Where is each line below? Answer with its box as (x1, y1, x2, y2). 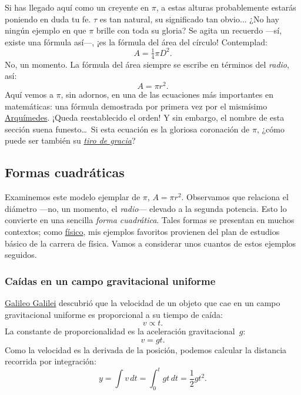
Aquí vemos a (5, 88, 53, 100)
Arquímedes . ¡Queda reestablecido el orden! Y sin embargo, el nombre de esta (5, 111, 285, 124)
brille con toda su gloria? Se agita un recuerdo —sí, (96, 24, 282, 36)
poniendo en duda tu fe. (5, 12, 91, 25)
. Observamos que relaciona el (181, 191, 289, 203)
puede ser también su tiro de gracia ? (5, 134, 136, 147)
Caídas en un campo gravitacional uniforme (5, 273, 216, 288)
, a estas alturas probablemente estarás (156, 1, 296, 13)
